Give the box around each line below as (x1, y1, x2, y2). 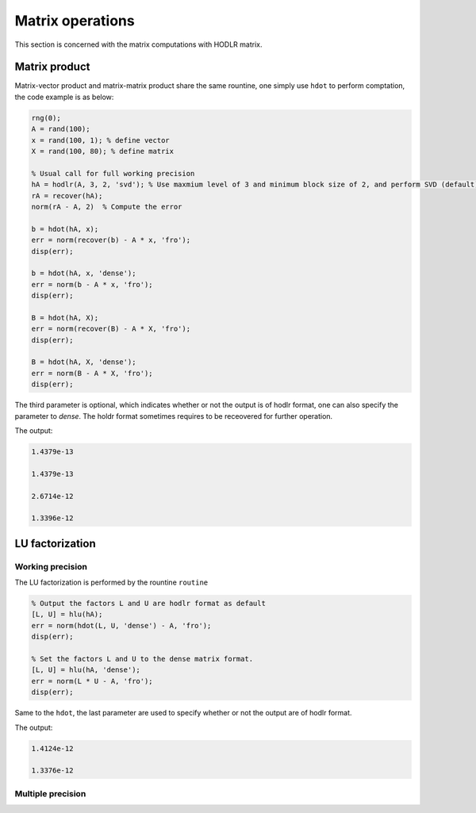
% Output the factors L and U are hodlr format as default (31, 599, 266, 608)
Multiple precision (14, 788, 86, 799)
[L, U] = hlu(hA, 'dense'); (31, 665, 140, 674)
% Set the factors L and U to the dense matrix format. (31, 654, 254, 663)
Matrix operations (14, 12, 135, 29)
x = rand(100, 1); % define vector (31, 136, 170, 144)
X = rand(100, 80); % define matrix (31, 147, 175, 155)
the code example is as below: (14, 92, 114, 102)
